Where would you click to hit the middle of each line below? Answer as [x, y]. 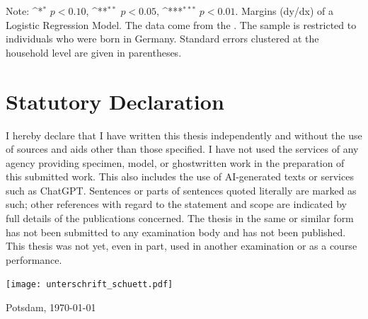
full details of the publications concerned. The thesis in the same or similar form [180, 218]
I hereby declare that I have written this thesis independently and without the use [184, 135]
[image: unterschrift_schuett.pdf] [90, 285]
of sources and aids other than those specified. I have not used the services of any [182, 149]
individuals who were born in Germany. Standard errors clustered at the [162, 39]
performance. [34, 259]
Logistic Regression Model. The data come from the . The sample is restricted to [181, 24]
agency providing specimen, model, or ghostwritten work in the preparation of [175, 162]
